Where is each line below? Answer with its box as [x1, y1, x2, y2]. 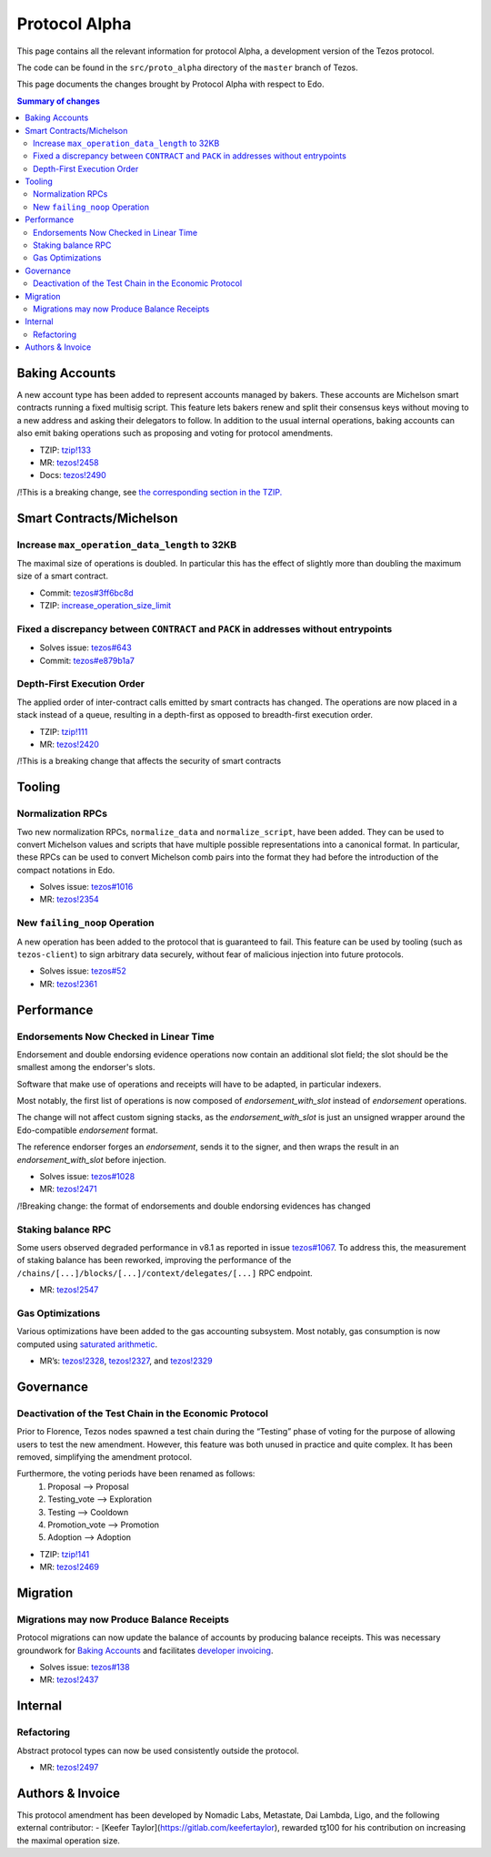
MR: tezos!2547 [39, 1284, 99, 1295]
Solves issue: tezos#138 [39, 1662, 131, 1673]
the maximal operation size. [16, 1835, 120, 1846]
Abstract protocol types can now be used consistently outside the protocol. [16, 1745, 299, 1756]
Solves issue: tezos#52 [39, 965, 126, 976]
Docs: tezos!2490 [39, 470, 106, 481]
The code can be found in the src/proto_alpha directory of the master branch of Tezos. [16, 62, 358, 73]
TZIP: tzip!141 [39, 1548, 90, 1559]
